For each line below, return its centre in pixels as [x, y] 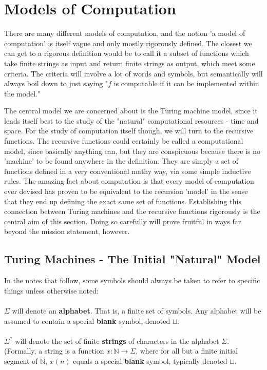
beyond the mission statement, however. [67, 231]
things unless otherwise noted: [51, 290]
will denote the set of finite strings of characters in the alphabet [117, 340]
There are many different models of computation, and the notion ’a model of [125, 33]
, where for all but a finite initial [187, 351]
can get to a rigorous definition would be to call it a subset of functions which [127, 53]
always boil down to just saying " [56, 83]
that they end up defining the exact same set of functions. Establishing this [123, 201]
